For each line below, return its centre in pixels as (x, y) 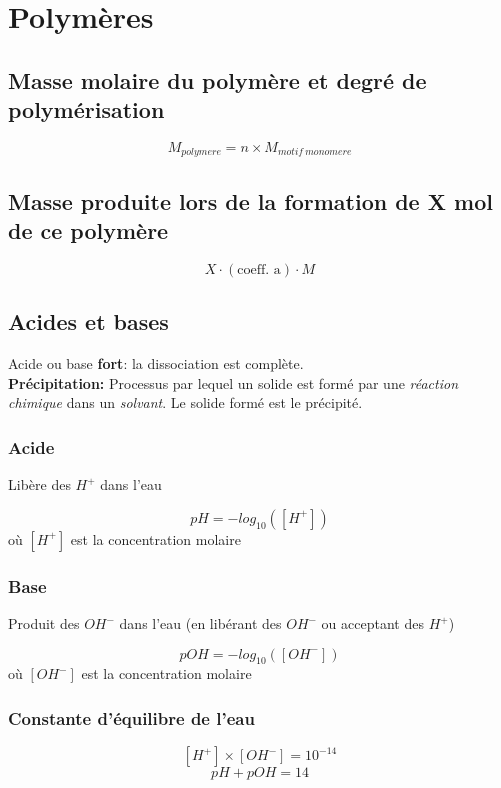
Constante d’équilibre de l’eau (131, 717)
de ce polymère (88, 230)
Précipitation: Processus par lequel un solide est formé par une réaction (233, 382)
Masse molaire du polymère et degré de (217, 79)
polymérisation (86, 109)
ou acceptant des (372, 623)
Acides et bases (88, 321)
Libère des (39, 484)
